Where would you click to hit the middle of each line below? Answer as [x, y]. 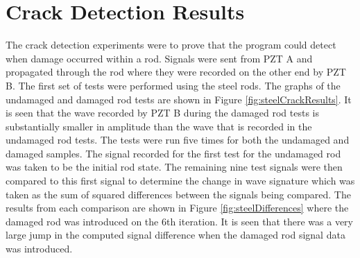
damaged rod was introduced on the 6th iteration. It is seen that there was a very [179, 221]
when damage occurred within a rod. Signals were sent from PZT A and [159, 58]
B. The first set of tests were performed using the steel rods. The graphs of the [173, 85]
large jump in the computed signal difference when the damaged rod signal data [175, 235]
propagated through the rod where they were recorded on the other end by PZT [176, 72]
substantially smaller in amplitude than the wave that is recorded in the [159, 126]
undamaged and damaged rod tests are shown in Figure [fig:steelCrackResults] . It [179, 99]
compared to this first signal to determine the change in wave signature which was [180, 181]
